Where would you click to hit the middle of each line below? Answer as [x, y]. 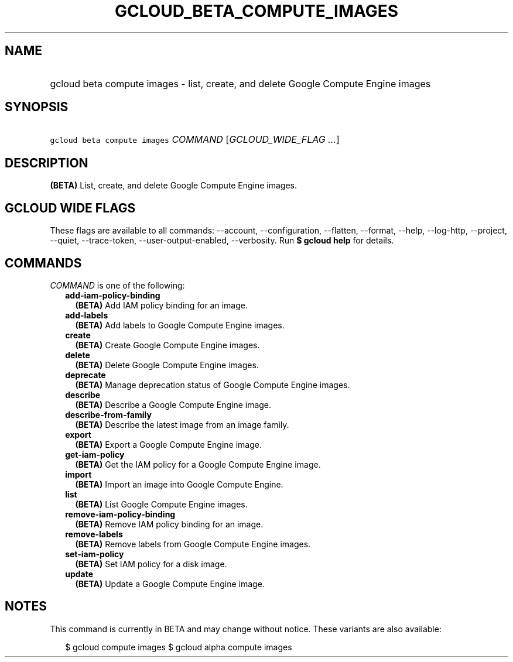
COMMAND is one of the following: [117, 285]
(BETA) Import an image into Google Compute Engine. [179, 484]
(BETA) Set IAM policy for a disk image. [151, 564]
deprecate [85, 375]
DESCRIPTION [47, 163]
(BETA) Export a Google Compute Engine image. [168, 444]
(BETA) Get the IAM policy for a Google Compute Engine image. [198, 464]
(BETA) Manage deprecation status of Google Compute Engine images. [213, 385]
